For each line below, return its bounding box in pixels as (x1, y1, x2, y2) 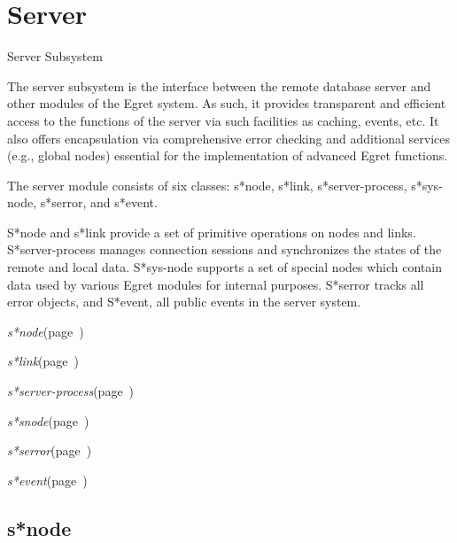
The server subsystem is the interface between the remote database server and (7, 76, 431, 95)
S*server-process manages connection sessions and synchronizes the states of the (7, 240, 442, 259)
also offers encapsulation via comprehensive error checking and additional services (7, 128, 451, 147)
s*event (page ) (7, 470, 88, 489)
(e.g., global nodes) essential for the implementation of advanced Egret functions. (7, 146, 448, 165)
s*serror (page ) (7, 441, 92, 460)
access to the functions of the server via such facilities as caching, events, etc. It (7, 111, 439, 129)
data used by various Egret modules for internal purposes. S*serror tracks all (7, 275, 424, 293)
